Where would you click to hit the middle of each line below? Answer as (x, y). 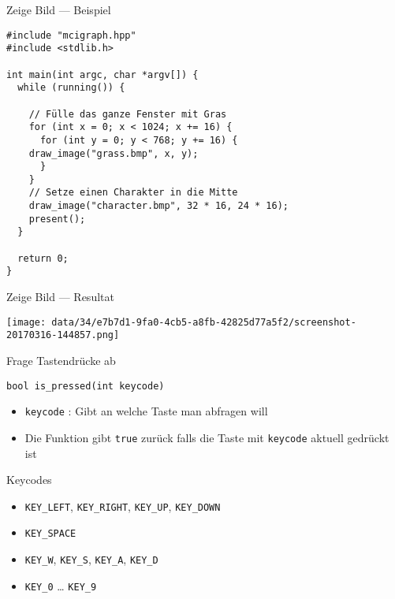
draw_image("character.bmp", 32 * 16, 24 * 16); (158, 206)
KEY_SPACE (50, 534)
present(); (57, 219)
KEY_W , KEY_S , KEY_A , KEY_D (91, 559)
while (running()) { (71, 88)
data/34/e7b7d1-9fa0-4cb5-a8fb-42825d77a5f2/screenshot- (204, 322)
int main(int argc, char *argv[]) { (102, 74)
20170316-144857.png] (63, 335)
